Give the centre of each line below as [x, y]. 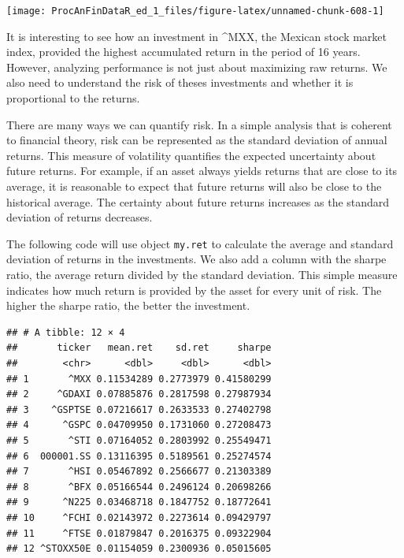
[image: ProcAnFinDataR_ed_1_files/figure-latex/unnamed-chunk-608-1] [195, 11]
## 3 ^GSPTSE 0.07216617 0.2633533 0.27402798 [139, 409]
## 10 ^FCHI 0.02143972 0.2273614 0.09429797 [139, 517]
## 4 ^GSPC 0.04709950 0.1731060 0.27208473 [139, 425]
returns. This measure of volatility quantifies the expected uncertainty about [191, 155]
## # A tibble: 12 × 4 [66, 332]
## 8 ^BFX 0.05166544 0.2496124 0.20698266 [139, 487]
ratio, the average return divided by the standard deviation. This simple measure [202, 275]
